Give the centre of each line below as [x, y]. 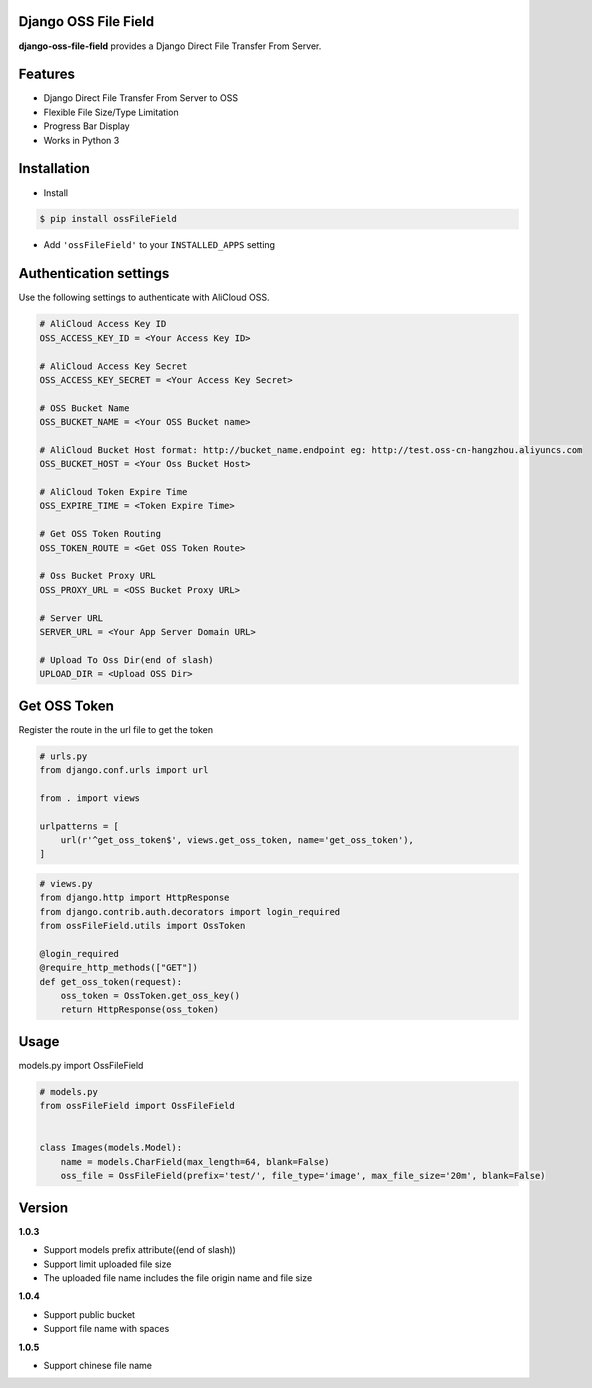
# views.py [66, 883]
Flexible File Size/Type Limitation [111, 112]
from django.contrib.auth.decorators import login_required [190, 911]
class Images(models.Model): [111, 1148]
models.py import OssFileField [81, 1065]
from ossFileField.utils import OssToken [142, 926]
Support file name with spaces [106, 1329]
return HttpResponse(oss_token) [140, 1009]
